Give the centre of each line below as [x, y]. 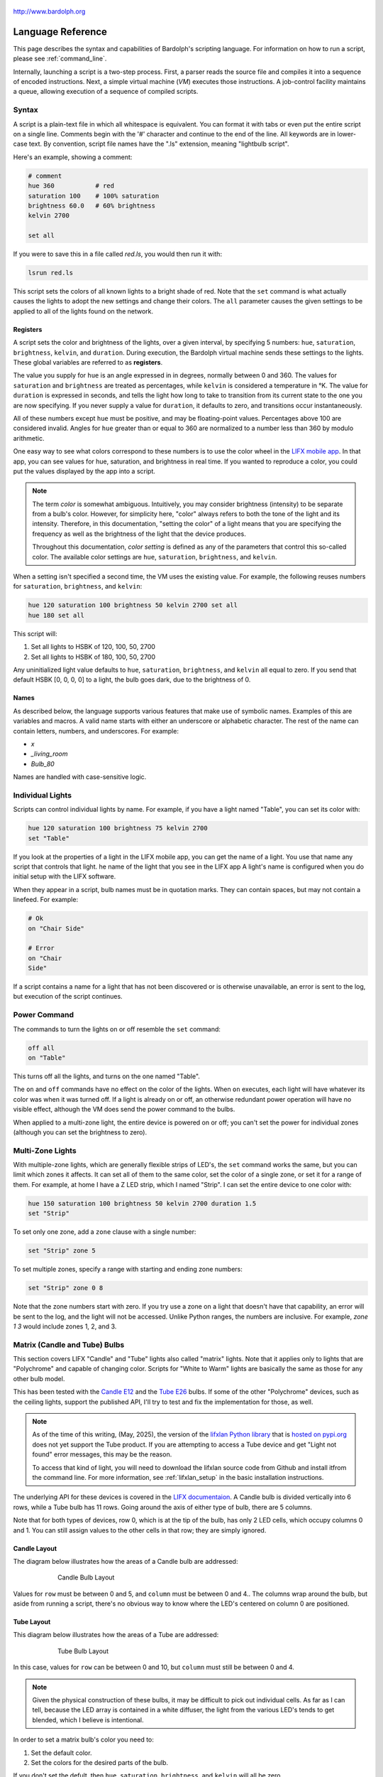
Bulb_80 [43, 763]
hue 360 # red [71, 186]
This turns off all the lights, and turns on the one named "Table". [106, 1076]
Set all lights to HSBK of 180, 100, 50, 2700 [93, 657]
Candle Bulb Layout [86, 1577]
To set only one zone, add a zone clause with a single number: [105, 1232]
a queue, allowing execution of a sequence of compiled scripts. [106, 92]
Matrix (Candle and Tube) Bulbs [69, 1345]
